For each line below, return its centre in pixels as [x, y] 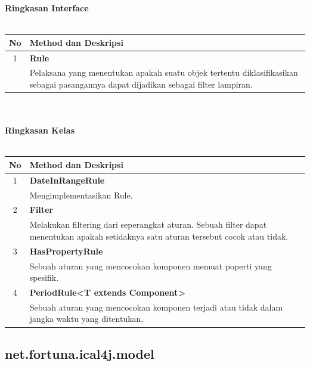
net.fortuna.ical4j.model [80, 353]
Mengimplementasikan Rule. [81, 195]
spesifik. [44, 277]
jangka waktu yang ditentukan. [86, 319]
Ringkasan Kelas [40, 130]
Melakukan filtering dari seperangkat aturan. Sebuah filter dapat [148, 224]
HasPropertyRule [66, 251]
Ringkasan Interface [47, 8]
